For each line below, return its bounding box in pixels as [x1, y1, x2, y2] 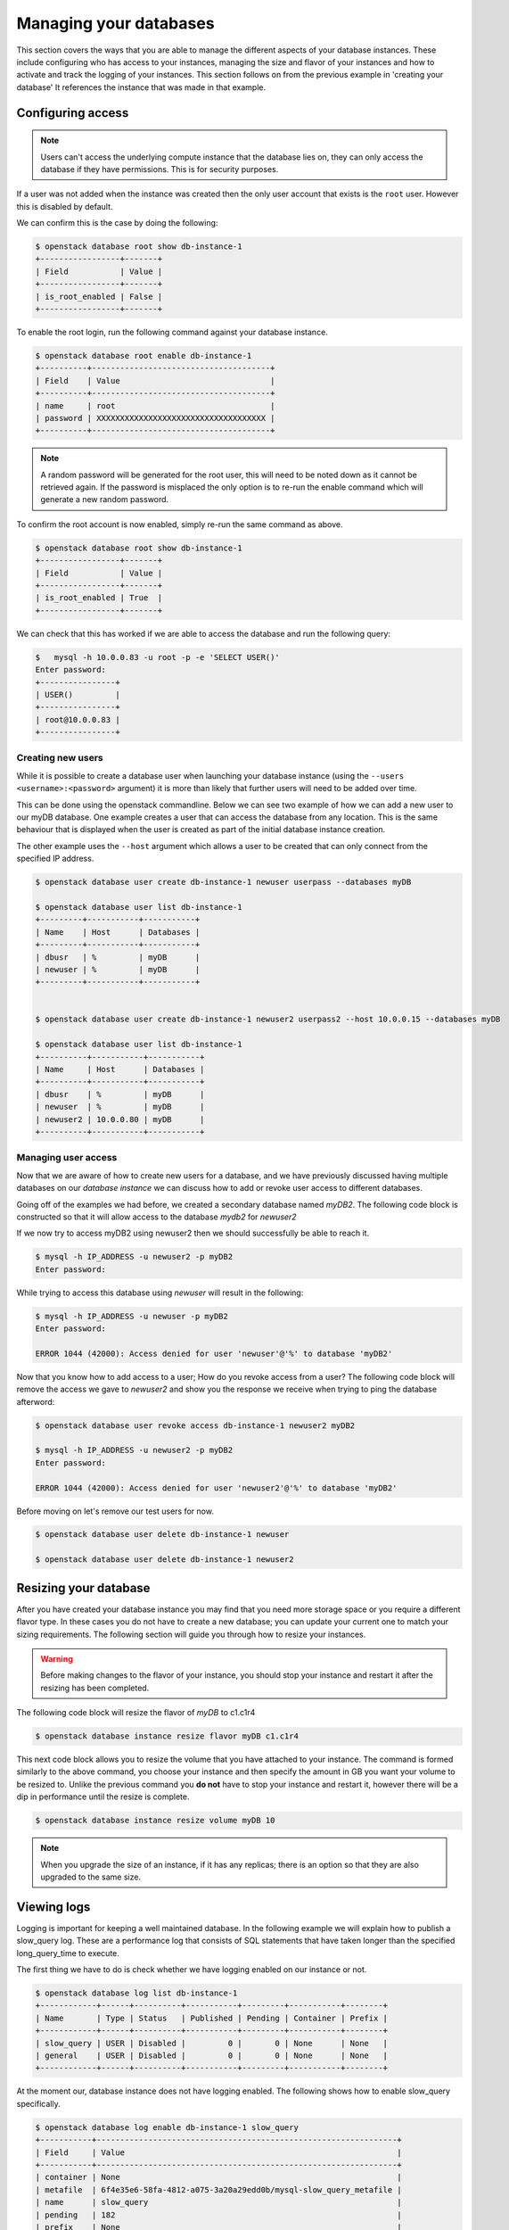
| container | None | [35, 2172, 403, 2183]
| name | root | [35, 401, 275, 410]
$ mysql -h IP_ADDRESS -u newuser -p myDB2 [35, 1311, 229, 1321]
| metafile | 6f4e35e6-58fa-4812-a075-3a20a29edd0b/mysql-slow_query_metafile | [35, 2185, 403, 2194]
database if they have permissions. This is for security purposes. [40, 163, 279, 174]
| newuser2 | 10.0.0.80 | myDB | [35, 1114, 205, 1124]
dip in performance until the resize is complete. [16, 1791, 190, 1802]
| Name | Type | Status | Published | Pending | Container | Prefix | [35, 2012, 388, 2023]
